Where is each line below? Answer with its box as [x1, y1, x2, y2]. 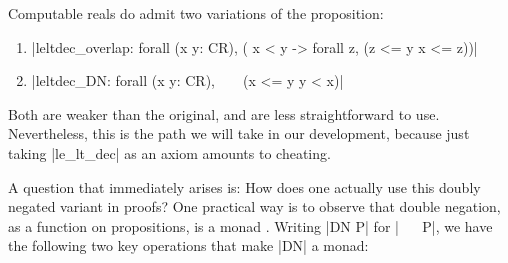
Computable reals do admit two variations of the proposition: [8, 3, 384, 23]
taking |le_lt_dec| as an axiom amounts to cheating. [8, 142, 331, 163]
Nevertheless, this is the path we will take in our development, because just [8, 123, 470, 144]
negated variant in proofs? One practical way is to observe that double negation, [8, 196, 501, 217]
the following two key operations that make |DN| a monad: [8, 235, 369, 256]
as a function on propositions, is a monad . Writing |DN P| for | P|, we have [8, 215, 493, 236]
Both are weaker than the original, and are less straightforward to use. [8, 103, 440, 124]
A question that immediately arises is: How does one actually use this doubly [8, 176, 481, 197]
